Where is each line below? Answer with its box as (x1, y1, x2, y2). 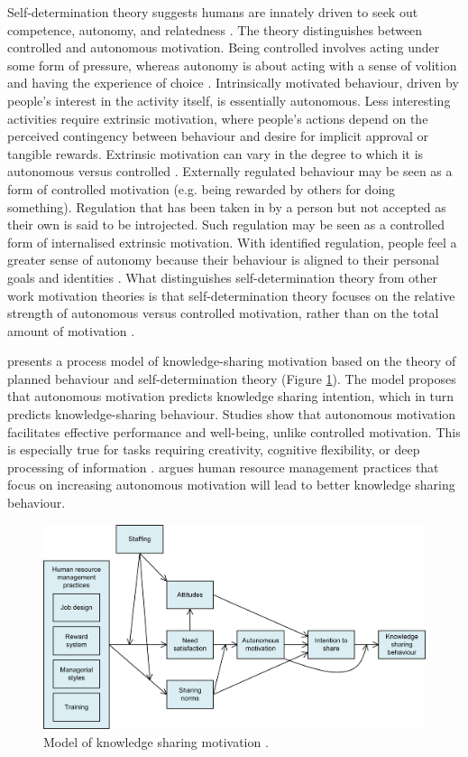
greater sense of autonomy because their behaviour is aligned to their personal (7, 250, 439, 269)
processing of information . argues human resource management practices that (7, 457, 439, 476)
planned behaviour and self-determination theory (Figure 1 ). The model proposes (7, 369, 456, 388)
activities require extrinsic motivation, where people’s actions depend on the (7, 108, 428, 127)
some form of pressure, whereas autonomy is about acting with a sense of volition (7, 55, 457, 74)
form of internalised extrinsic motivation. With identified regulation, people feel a (7, 232, 457, 251)
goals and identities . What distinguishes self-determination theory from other (7, 267, 438, 286)
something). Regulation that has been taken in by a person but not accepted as (7, 197, 446, 216)
